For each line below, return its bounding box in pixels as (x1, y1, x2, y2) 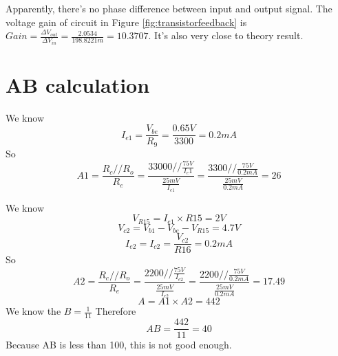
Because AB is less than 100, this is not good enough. (6, 337, 232, 352)
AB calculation (6, 70, 150, 98)
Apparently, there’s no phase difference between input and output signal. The (6, 1, 332, 15)
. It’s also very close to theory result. (148, 28, 304, 43)
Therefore (95, 304, 136, 318)
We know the (6, 304, 61, 318)
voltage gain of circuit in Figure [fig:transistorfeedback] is (6, 14, 247, 29)
